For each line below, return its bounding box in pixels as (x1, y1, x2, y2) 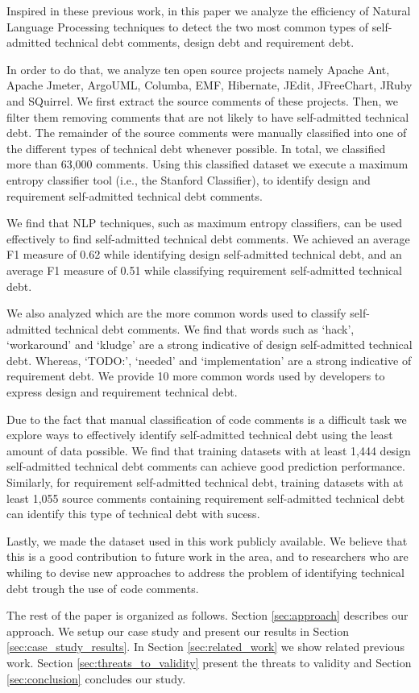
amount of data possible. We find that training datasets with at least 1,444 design (6, 442, 411, 459)
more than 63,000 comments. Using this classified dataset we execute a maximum (6, 156, 409, 172)
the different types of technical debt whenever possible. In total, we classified (6, 139, 386, 156)
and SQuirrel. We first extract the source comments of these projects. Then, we (6, 92, 398, 109)
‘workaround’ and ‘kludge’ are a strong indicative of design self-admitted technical (6, 336, 413, 353)
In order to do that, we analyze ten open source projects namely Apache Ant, (6, 60, 390, 77)
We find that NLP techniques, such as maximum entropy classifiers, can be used (6, 214, 402, 231)
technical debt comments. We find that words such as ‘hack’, (54, 320, 355, 337)
